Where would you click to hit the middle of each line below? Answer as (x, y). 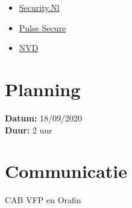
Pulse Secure (42, 27)
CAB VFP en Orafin (43, 200)
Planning (43, 89)
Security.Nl (39, 7)
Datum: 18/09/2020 (43, 118)
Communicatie (66, 171)
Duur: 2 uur (29, 130)
